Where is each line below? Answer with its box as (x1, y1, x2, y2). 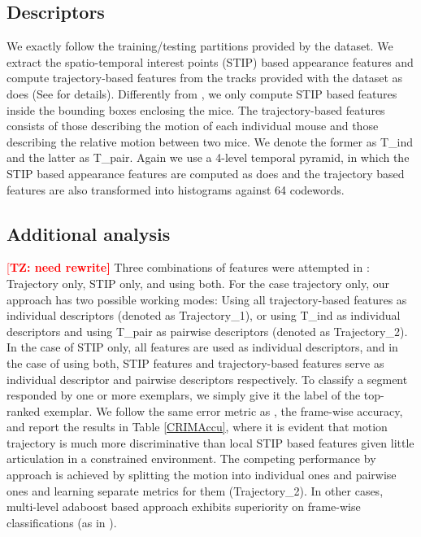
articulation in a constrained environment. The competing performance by (7, 450, 376, 467)
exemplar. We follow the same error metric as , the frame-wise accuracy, (43, 402, 403, 419)
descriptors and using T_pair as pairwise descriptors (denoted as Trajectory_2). (7, 322, 408, 339)
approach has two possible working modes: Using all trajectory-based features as (7, 290, 407, 308)
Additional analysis (7, 220, 171, 246)
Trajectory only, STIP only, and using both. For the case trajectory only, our (7, 274, 390, 291)
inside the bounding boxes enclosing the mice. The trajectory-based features (7, 101, 385, 118)
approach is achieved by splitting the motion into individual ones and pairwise (7, 466, 397, 483)
